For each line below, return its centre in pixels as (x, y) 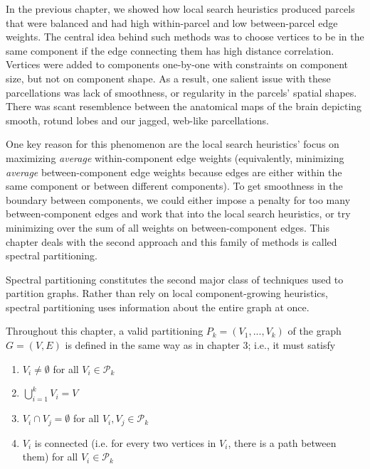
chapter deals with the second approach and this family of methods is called (171, 241)
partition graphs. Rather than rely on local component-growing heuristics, (167, 293)
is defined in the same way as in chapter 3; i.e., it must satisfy (200, 345)
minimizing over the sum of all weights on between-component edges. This (168, 227)
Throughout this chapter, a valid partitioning (105, 331)
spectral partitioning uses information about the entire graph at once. (158, 307)
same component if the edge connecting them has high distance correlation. (170, 50)
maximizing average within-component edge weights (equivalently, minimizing (175, 157)
